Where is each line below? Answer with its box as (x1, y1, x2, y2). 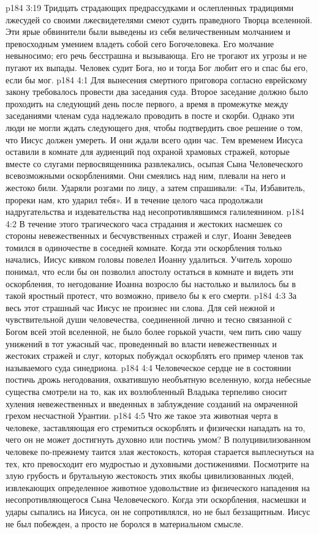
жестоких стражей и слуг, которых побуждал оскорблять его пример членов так (6, 349, 304, 362)
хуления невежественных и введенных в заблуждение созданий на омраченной (6, 397, 298, 410)
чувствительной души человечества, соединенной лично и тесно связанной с (6, 313, 292, 326)
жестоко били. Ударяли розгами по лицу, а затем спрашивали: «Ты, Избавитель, (6, 181, 306, 194)
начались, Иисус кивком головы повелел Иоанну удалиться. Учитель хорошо (6, 253, 292, 266)
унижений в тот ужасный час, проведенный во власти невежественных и (6, 337, 277, 350)
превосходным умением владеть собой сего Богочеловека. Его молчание (6, 37, 274, 50)
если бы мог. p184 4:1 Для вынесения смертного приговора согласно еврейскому (6, 73, 307, 86)
